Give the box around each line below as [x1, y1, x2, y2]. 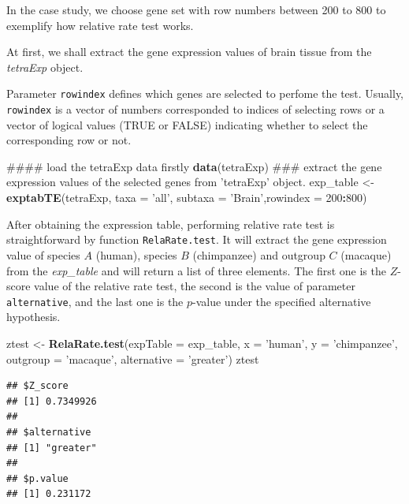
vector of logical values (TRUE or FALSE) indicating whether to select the [6, 116, 368, 133]
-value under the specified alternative [192, 293, 371, 309]
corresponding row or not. [6, 132, 132, 148]
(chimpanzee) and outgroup [192, 246, 325, 263]
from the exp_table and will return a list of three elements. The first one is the [6, 262, 386, 278]
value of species [6, 246, 80, 263]
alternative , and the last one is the [6, 293, 184, 309]
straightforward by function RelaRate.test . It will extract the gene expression [6, 231, 387, 248]
